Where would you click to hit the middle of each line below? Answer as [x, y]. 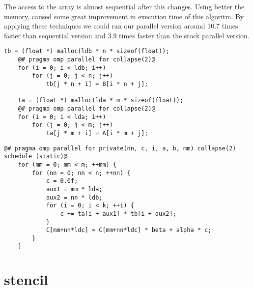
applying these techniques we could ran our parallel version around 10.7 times [121, 26]
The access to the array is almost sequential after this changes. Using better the [124, 6]
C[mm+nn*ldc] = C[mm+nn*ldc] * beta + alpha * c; [129, 230]
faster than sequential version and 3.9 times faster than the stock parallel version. [127, 35]
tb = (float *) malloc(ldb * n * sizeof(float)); [87, 51]
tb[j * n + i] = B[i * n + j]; [97, 84]
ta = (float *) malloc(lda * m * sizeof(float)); [101, 101]
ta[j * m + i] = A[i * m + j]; [97, 133]
